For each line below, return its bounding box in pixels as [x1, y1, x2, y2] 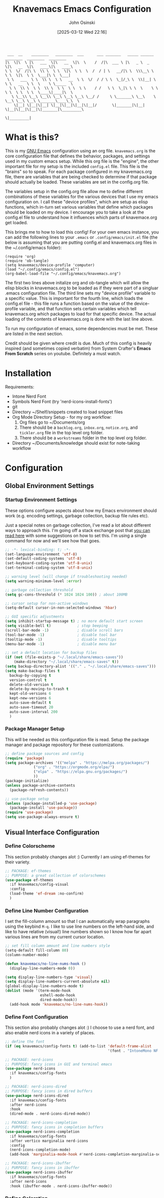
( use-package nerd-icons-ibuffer [5, 1170, 73, 1175]
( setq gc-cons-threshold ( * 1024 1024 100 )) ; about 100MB [5, 592, 128, 597]
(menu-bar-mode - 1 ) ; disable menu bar [5, 642, 117, 646]
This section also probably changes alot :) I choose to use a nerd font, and [5, 1025, 155, 1030]
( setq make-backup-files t [5, 668, 60, 673]
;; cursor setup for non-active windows [5, 601, 89, 606]
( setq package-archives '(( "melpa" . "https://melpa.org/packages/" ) [5, 760, 150, 765]
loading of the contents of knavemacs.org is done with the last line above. [5, 316, 154, 322]
